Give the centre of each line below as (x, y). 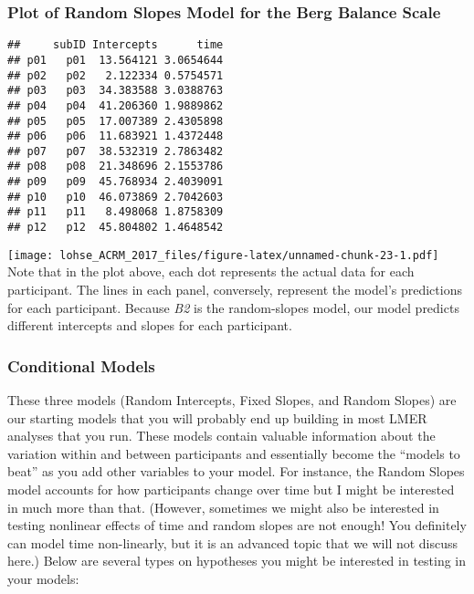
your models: (43, 578)
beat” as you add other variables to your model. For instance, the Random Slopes (236, 471)
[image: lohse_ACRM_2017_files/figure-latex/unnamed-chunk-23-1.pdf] (223, 255)
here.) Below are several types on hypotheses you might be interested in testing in (237, 561)
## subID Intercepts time (116, 45)
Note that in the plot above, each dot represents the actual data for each (211, 271)
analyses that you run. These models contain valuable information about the (221, 436)
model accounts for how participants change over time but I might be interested (231, 489)
